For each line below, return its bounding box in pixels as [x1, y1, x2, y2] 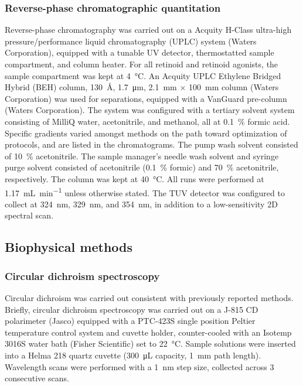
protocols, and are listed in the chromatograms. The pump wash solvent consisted [5, 138, 298, 151]
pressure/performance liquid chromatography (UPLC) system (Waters [5, 35, 257, 47]
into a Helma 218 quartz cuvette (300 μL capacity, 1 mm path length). [5, 349, 261, 361]
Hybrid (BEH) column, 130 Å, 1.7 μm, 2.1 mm [5, 81, 177, 93]
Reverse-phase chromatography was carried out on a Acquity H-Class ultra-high [5, 23, 292, 36]
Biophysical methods [5, 238, 133, 256]
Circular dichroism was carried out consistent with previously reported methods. [5, 291, 294, 303]
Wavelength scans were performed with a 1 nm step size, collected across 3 [5, 360, 274, 373]
